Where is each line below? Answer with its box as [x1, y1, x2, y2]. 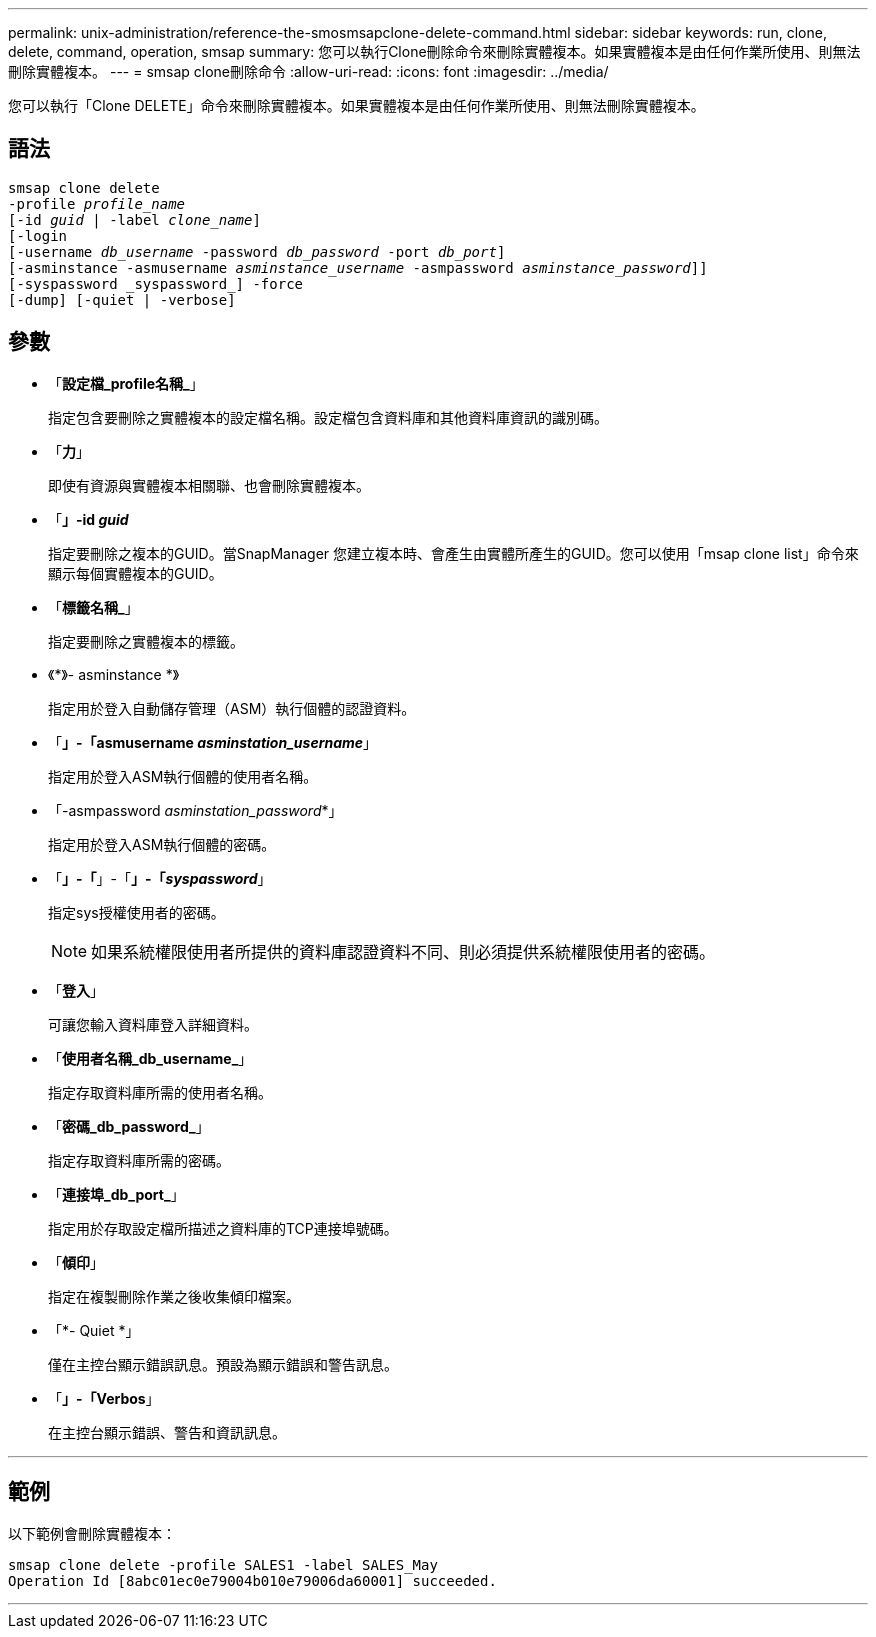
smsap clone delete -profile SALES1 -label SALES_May [8, 1556, 438, 1573]
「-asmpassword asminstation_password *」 [48, 801, 343, 819]
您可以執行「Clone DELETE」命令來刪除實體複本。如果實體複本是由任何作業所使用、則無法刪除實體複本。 [8, 97, 705, 114]
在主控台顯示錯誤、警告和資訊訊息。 [48, 1423, 286, 1441]
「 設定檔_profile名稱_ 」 [48, 374, 204, 392]
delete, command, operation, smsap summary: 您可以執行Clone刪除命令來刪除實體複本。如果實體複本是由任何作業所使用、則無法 [8, 43, 861, 60]
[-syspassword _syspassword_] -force [8, 275, 304, 292]
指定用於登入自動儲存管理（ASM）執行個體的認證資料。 [48, 699, 416, 717]
